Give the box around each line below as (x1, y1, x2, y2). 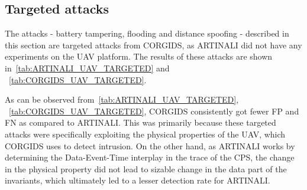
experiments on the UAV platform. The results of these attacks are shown (5, 50, 273, 63)
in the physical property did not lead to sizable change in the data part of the (5, 162, 287, 175)
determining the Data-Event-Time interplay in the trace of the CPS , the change (5, 151, 295, 163)
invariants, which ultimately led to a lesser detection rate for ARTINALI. (5, 174, 270, 186)
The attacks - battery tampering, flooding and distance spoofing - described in (5, 27, 289, 40)
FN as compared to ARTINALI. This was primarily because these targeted (5, 116, 276, 129)
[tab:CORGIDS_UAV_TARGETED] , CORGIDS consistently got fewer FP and (9, 104, 299, 117)
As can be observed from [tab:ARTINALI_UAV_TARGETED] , (5, 93, 239, 106)
